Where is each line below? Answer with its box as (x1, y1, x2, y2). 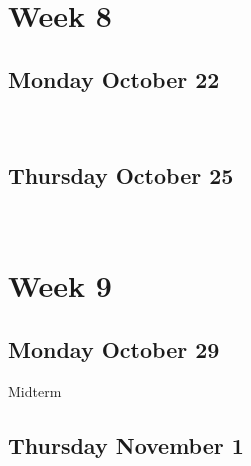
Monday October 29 (8, 333, 220, 364)
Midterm (8, 380, 62, 401)
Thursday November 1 (8, 429, 244, 460)
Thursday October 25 (8, 159, 234, 190)
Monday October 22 (8, 63, 220, 94)
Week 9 (8, 265, 112, 306)
